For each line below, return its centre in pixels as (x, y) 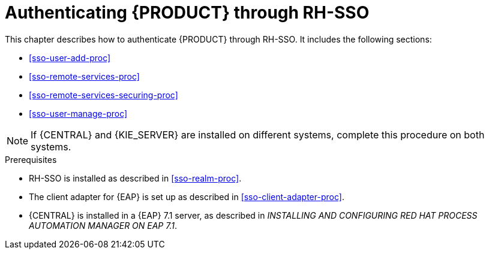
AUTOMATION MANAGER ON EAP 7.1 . (103, 225)
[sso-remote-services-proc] (84, 76)
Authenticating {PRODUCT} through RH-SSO (187, 13)
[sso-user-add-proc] (70, 58)
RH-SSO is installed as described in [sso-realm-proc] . (135, 178)
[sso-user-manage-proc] (78, 113)
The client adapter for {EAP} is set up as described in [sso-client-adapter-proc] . (187, 196)
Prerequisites (31, 159)
